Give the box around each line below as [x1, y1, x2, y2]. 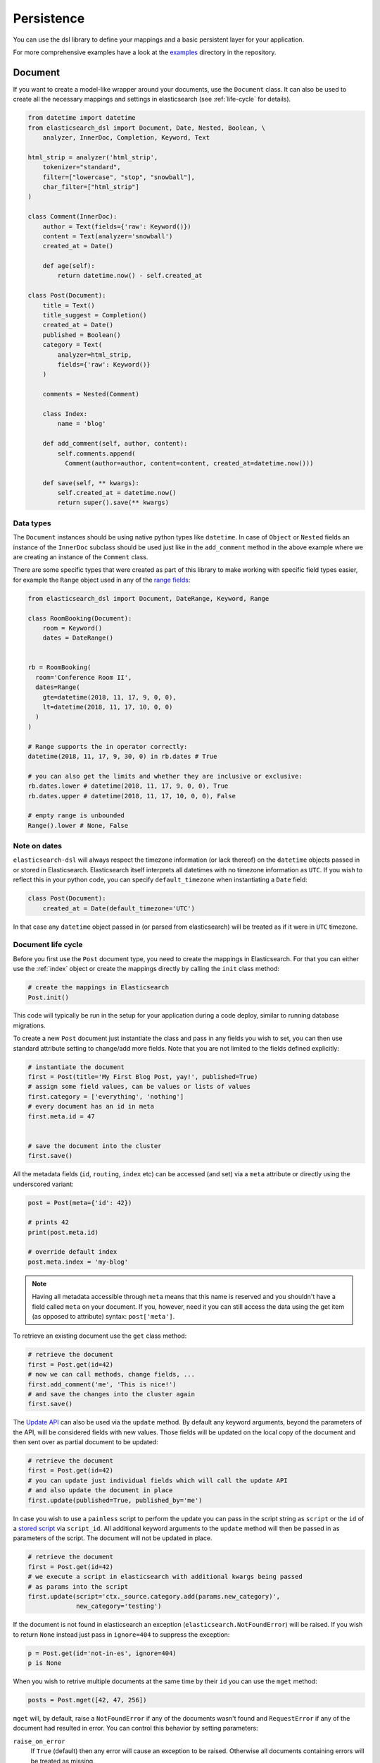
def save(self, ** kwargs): [42, 479, 140, 487]
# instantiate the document [27, 1063, 125, 1071]
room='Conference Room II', [35, 673, 132, 681]
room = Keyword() [42, 624, 103, 632]
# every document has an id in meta [27, 1102, 155, 1111]
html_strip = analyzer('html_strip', [27, 153, 158, 161]
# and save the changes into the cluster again [27, 1390, 195, 1398]
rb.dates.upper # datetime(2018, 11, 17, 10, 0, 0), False [27, 792, 236, 800]
